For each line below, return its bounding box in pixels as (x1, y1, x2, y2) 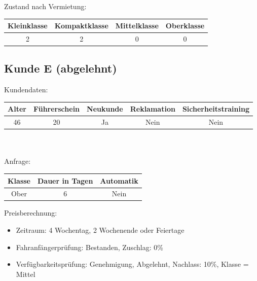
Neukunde (87, 103, 123, 114)
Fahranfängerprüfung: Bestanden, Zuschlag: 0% (16, 241, 163, 252)
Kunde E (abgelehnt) (4, 60, 117, 76)
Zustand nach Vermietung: (4, 1, 87, 11)
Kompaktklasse (54, 20, 108, 31)
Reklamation (130, 103, 175, 114)
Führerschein (33, 103, 80, 114)
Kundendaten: (4, 84, 48, 95)
